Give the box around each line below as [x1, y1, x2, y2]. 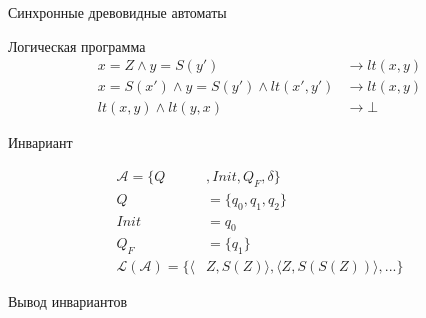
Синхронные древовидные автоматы [8, 2, 227, 22]
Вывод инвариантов [8, 291, 128, 312]
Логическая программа [8, 35, 146, 56]
